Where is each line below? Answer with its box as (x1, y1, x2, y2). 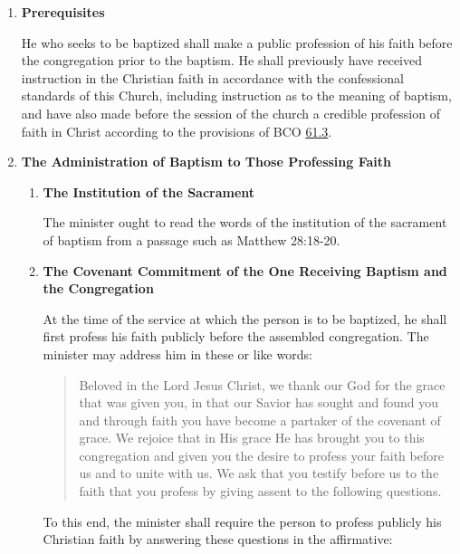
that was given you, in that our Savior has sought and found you (79, 393, 439, 412)
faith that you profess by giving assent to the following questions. (79, 482, 442, 501)
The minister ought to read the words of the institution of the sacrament (43, 213, 447, 232)
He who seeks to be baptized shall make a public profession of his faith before (21, 33, 453, 52)
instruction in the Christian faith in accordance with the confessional (21, 68, 404, 87)
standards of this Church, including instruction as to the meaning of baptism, (21, 86, 452, 105)
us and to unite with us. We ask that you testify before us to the (79, 463, 439, 482)
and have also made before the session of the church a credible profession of (21, 103, 440, 122)
